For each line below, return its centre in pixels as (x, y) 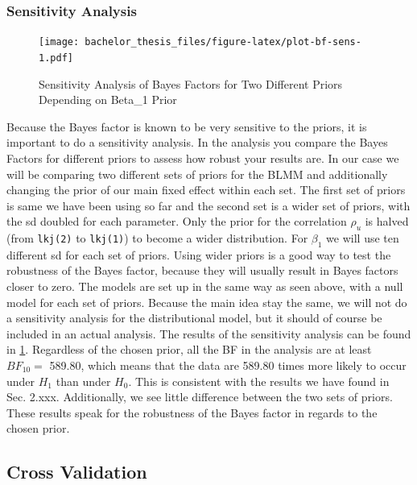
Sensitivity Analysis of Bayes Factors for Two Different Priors (191, 83)
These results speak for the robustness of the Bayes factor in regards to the (192, 412)
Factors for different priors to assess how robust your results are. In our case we (203, 158)
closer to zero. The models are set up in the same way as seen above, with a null (205, 286)
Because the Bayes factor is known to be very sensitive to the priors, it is (187, 126)
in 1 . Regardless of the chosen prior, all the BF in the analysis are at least (189, 349)
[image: (59, 42)
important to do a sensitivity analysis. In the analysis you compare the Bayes (197, 142)
